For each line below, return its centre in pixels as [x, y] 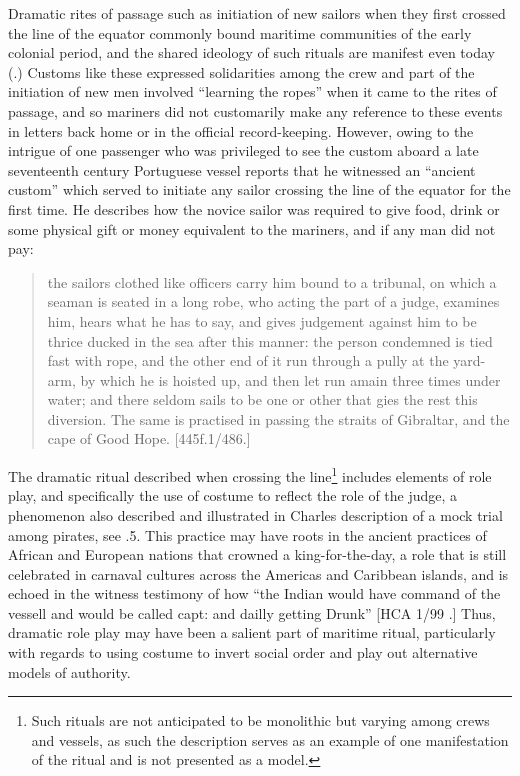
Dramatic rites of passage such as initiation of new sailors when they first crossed [257, 13]
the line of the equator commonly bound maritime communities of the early [240, 32]
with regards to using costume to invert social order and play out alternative [243, 652]
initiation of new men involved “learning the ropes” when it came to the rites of [252, 91]
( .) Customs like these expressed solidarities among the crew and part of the [241, 71]
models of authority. [69, 671]
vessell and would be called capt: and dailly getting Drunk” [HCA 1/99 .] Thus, [252, 612]
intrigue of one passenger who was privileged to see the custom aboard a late [243, 150]
